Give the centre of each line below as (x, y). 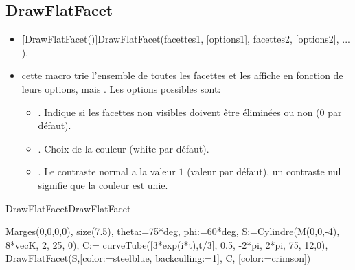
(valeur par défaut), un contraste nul (264, 171)
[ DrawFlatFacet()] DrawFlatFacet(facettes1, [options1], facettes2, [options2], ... (186, 39)
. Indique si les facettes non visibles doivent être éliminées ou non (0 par (190, 112)
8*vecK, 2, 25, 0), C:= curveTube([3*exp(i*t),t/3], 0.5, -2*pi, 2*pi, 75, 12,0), (167, 244)
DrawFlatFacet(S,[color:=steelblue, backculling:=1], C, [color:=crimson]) (158, 258)
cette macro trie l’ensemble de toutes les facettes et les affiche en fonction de (182, 75)
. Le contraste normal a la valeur (107, 171)
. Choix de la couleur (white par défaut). (124, 148)
